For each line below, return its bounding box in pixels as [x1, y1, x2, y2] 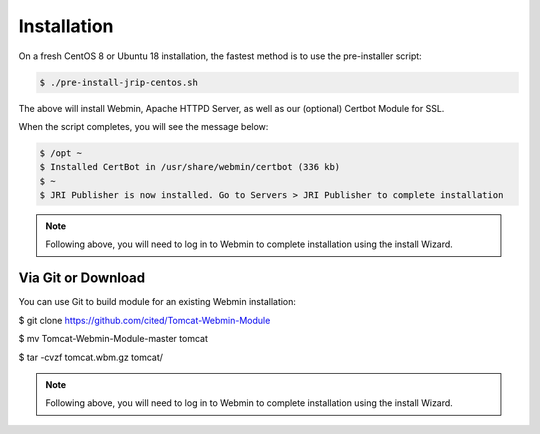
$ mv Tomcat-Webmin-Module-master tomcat [18, 333, 209, 345]
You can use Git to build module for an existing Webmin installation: [18, 296, 297, 308]
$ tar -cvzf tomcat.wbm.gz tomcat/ [18, 351, 164, 363]
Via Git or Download [18, 270, 145, 287]
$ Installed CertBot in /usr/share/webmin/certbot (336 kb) [39, 161, 341, 173]
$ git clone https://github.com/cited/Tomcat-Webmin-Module [18, 314, 271, 326]
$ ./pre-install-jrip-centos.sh [39, 76, 199, 88]
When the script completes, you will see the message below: [18, 120, 269, 132]
